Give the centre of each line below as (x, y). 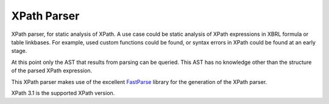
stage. (19, 51)
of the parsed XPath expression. (52, 71)
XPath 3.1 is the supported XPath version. (63, 93)
